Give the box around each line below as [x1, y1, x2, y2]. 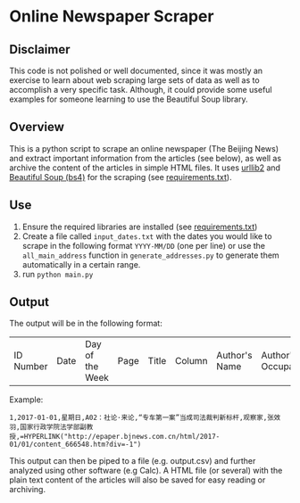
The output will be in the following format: [9, 318, 162, 329]
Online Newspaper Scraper [9, 6, 214, 27]
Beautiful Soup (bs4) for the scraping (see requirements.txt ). [9, 171, 232, 182]
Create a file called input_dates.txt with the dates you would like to [21, 230, 272, 242]
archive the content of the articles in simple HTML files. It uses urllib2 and [9, 162, 281, 173]
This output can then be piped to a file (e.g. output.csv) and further [9, 456, 256, 466]
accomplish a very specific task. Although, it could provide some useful [9, 85, 272, 95]
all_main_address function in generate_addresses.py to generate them [21, 250, 279, 260]
